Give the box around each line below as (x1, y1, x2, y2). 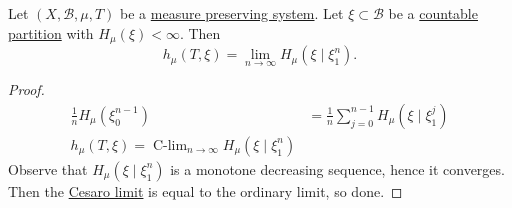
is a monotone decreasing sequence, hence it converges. (170, 158, 505, 179)
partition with (8, 22, 94, 43)
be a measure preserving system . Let (120, 3, 344, 23)
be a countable (388, 3, 478, 23)
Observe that (8, 158, 88, 179)
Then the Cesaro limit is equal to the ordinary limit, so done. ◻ (8, 180, 403, 201)
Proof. (8, 79, 45, 100)
